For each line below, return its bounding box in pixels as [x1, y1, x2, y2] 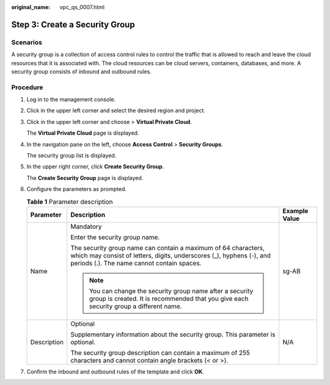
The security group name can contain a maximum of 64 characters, [70, 243, 265, 252]
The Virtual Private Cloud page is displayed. [26, 129, 139, 137]
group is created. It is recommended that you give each [89, 294, 249, 303]
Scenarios [11, 38, 43, 46]
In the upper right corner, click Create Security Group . [26, 163, 164, 170]
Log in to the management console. [26, 96, 116, 103]
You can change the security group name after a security [89, 287, 254, 295]
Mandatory [70, 222, 102, 231]
